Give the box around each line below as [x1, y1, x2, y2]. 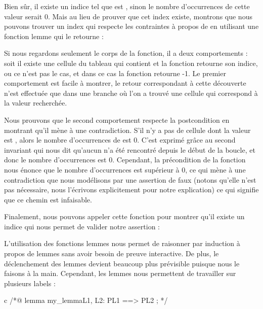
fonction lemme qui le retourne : [4, 30, 104, 41]
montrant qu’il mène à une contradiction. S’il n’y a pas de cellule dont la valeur [4, 124, 251, 135]
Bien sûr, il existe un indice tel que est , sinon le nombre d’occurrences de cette [4, 1, 250, 11]
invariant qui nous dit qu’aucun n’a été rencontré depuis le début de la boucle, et [4, 144, 255, 155]
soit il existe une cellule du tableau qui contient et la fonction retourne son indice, [4, 57, 258, 68]
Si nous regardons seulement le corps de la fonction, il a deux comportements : [4, 48, 248, 58]
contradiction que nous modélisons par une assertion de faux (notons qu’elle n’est [4, 174, 256, 185]
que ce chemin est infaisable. [4, 194, 92, 204]
